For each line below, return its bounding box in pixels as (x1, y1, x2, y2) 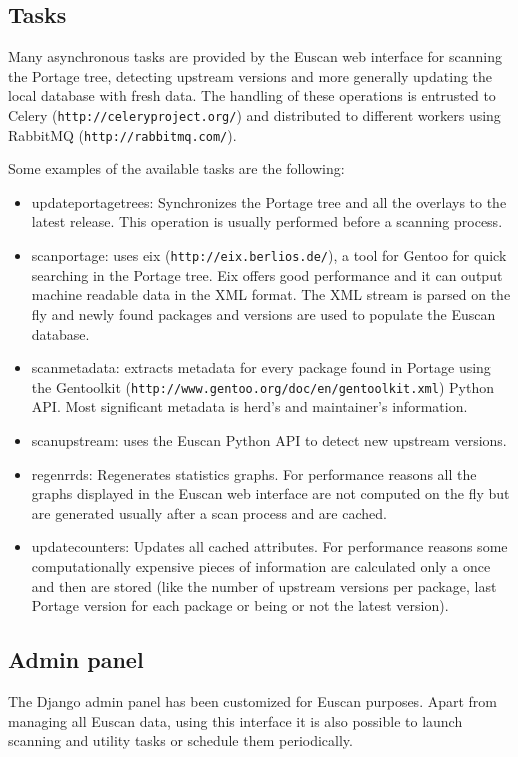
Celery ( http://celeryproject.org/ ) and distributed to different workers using (8, 104, 501, 125)
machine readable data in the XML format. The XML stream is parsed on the (31, 284, 511, 305)
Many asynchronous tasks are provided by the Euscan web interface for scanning (8, 46, 502, 67)
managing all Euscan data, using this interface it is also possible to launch (8, 710, 463, 731)
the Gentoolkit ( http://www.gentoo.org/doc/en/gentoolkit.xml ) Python (31, 376, 494, 397)
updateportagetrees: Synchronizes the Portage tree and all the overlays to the (31, 191, 507, 212)
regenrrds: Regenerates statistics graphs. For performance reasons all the (31, 463, 477, 484)
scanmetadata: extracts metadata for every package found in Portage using (31, 357, 491, 378)
